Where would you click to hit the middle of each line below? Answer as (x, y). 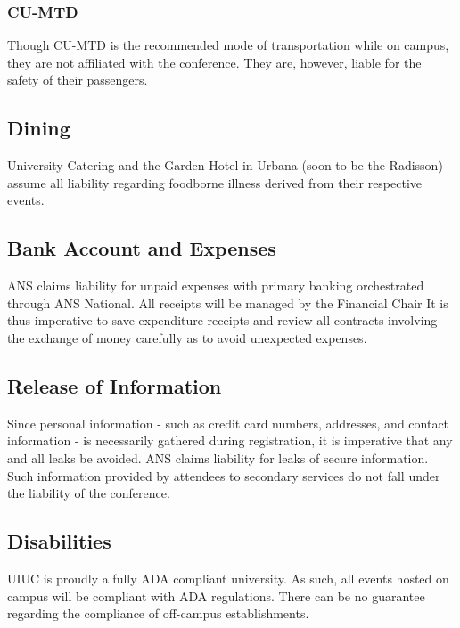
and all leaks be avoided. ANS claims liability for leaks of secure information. (218, 457)
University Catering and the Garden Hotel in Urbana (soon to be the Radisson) (225, 165)
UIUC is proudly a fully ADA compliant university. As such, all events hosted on (228, 578)
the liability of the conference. (89, 493)
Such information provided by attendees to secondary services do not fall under (224, 475)
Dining (39, 128)
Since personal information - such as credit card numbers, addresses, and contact (228, 423)
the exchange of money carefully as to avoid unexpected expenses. (187, 337)
